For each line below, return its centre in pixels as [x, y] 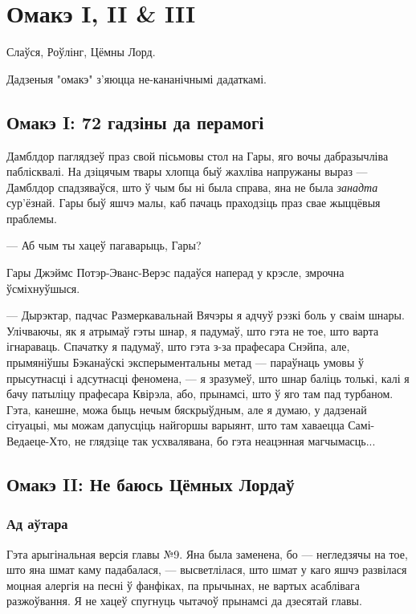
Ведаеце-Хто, [39, 441]
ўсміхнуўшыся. [43, 288]
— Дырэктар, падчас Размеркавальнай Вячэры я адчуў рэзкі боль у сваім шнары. [206, 315]
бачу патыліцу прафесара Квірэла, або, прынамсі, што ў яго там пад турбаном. [200, 394]
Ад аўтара [37, 524]
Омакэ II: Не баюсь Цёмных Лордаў [151, 484]
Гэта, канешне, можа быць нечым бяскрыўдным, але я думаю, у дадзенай [187, 409]
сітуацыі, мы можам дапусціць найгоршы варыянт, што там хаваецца [175, 425]
